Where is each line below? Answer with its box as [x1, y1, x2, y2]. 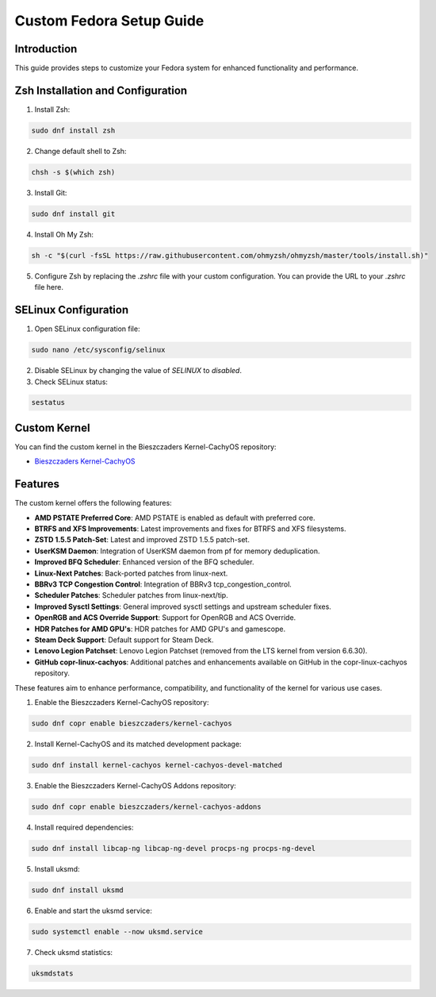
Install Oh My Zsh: [34, 229, 94, 239]
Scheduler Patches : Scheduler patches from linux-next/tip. [34, 591, 229, 600]
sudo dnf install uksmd [31, 885, 124, 895]
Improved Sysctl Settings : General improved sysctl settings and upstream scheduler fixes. [34, 602, 332, 611]
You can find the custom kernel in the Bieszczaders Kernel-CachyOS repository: [14, 441, 277, 452]
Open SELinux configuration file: [34, 324, 140, 333]
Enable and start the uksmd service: [34, 906, 152, 915]
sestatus [31, 398, 66, 407]
